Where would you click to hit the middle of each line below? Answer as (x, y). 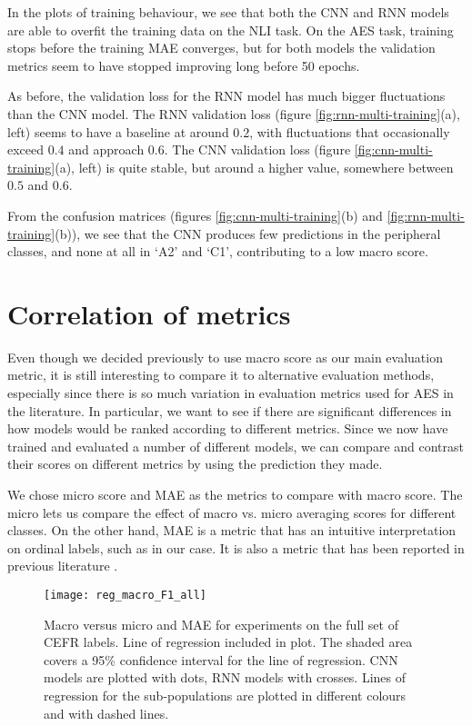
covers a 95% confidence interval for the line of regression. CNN (221, 659)
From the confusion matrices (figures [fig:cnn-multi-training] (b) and (195, 215)
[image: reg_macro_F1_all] (125, 595)
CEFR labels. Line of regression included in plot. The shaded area (228, 642)
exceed (26, 149)
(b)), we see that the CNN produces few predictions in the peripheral (248, 233)
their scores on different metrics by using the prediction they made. (195, 464)
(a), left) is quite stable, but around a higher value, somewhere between (254, 167)
